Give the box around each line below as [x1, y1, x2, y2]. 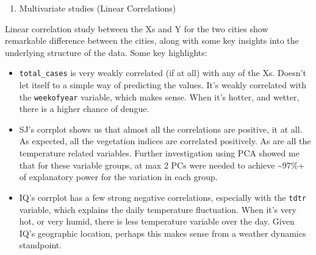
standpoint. [19, 239, 62, 251]
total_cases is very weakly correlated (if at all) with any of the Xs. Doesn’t [19, 66, 306, 79]
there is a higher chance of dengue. [19, 102, 149, 115]
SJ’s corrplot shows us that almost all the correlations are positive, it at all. [19, 122, 303, 135]
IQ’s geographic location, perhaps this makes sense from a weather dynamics [19, 226, 306, 239]
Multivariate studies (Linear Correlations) [19, 2, 176, 14]
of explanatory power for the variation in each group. [19, 170, 218, 183]
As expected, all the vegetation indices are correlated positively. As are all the [19, 134, 311, 147]
